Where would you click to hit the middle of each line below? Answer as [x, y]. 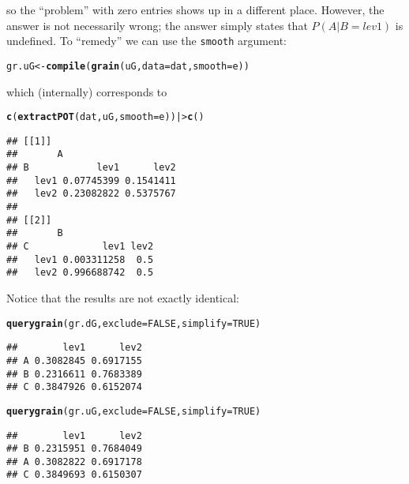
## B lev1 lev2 [91, 168]
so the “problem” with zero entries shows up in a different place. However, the [195, 9]
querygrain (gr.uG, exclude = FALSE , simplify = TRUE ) [134, 411]
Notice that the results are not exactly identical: [123, 297]
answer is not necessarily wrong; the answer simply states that [157, 25]
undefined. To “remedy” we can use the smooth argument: [146, 41]
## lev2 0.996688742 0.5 [80, 273]
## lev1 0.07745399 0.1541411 [91, 180]
